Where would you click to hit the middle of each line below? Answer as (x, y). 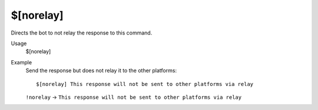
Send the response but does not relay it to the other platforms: (101, 71)
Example (21, 62)
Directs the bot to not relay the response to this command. (82, 33)
